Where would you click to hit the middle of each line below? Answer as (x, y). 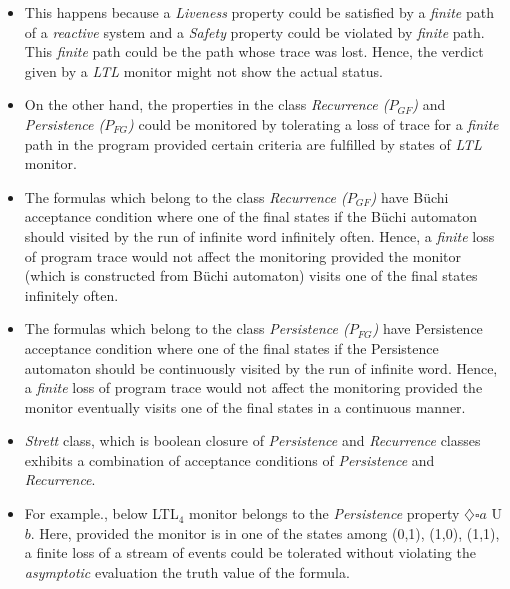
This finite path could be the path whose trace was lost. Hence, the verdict (254, 51)
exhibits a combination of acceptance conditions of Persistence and (229, 459)
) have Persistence (427, 328)
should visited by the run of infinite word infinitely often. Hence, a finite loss (259, 235)
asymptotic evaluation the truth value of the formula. (187, 571)
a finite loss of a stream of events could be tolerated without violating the (250, 552)
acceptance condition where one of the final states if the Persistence (231, 347)
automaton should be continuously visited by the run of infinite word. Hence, (261, 367)
